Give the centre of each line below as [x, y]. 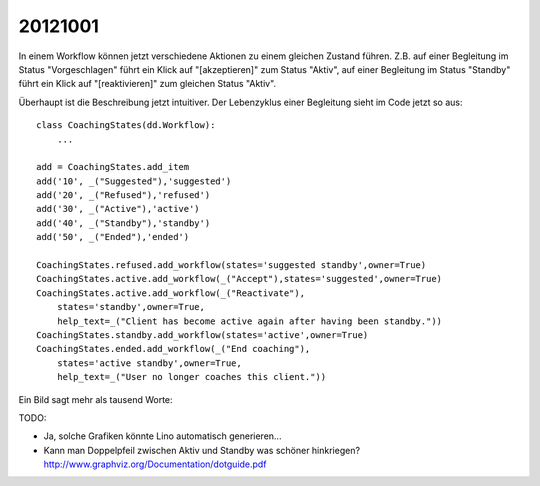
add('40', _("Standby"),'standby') [123, 223]
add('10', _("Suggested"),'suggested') [134, 181]
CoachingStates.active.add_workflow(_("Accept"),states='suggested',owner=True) [239, 279]
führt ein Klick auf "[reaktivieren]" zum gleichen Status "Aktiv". [147, 84]
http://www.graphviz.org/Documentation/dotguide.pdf [155, 464]
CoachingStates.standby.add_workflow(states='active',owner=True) [202, 334]
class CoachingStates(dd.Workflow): [126, 125]
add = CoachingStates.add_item [113, 167]
